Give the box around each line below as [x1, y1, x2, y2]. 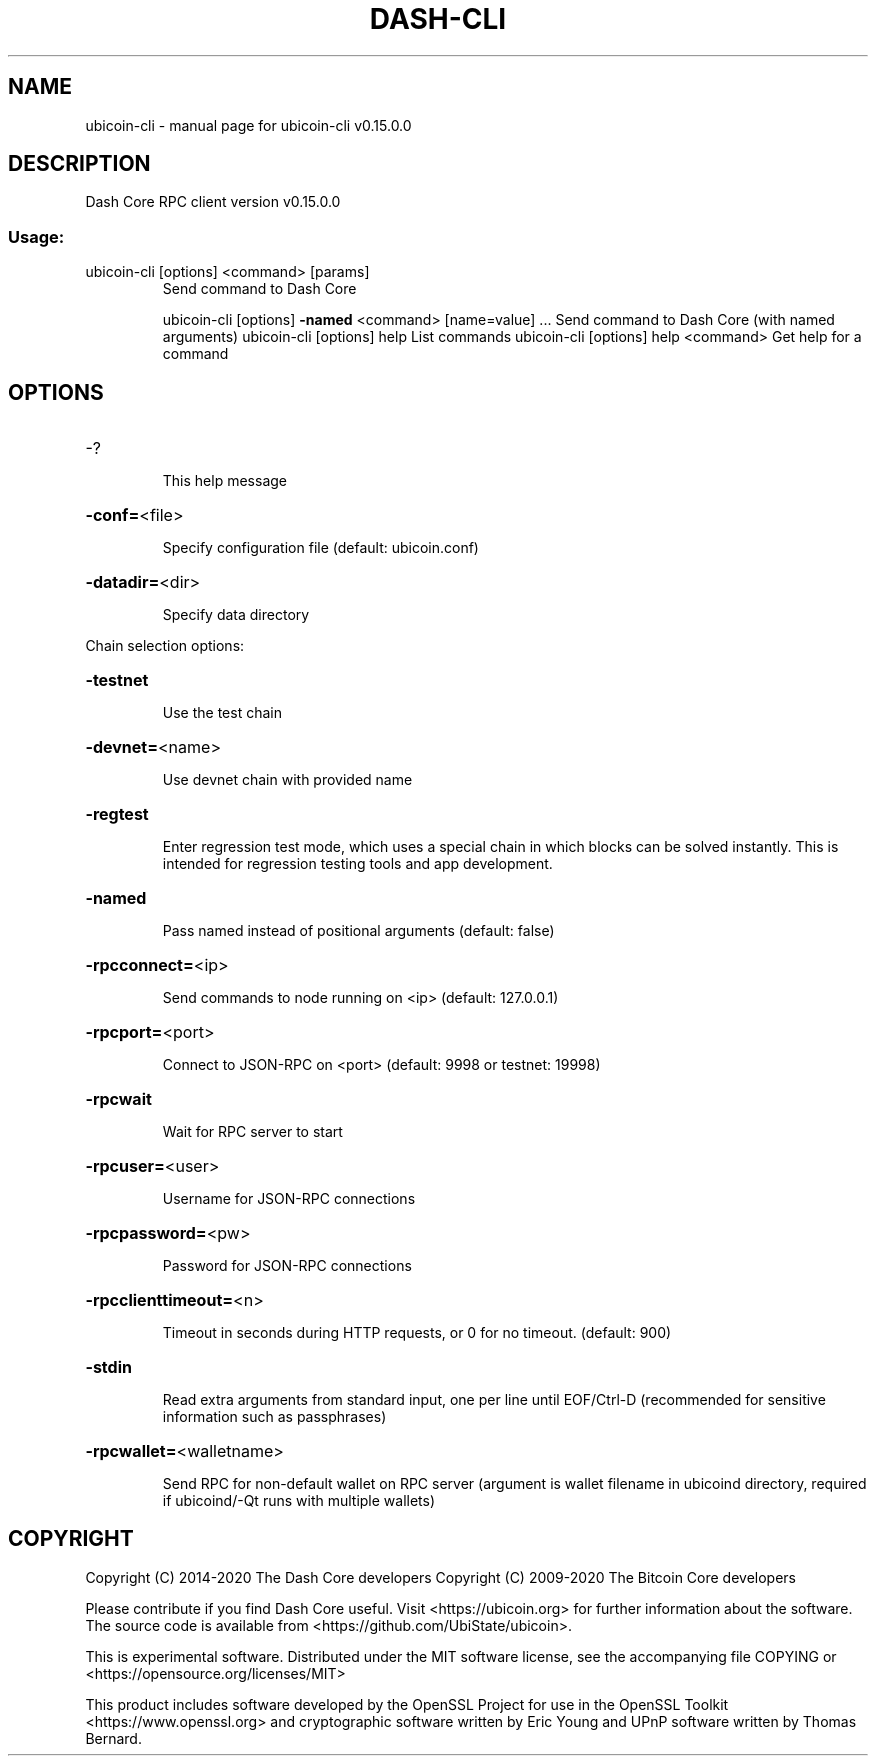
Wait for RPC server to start [162, 1123, 343, 1141]
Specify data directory [162, 606, 310, 624]
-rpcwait [85, 1089, 152, 1110]
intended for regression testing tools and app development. [162, 855, 553, 873]
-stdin [85, 1357, 132, 1378]
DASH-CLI [369, 2, 507, 36]
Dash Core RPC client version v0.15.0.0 [85, 193, 341, 211]
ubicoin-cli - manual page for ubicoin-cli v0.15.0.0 [85, 116, 412, 134]
